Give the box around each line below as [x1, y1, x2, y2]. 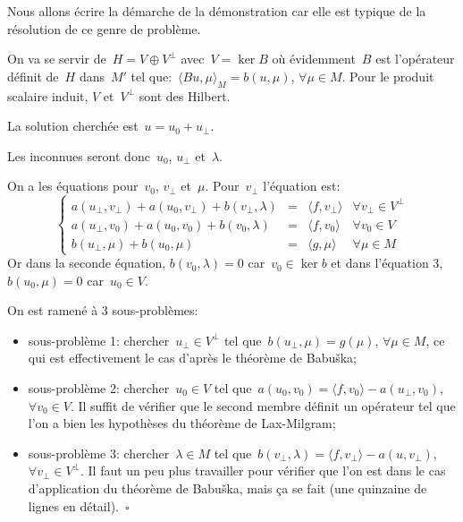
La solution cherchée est [7, 116, 139, 135]
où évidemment [272, 49, 356, 68]
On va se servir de [7, 49, 106, 68]
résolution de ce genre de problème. [7, 19, 201, 38]
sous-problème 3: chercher [28, 443, 170, 462]
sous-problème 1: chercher [28, 330, 170, 349]
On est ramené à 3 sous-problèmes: [7, 301, 198, 320]
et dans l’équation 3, [331, 253, 443, 272]
